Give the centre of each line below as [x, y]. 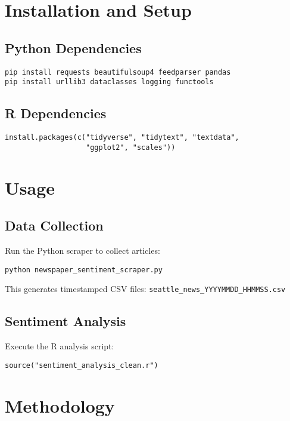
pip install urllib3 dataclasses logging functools [109, 82]
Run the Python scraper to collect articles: [82, 250]
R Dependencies [56, 113]
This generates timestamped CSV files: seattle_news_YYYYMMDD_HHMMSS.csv [145, 289]
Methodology [60, 405]
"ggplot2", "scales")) [131, 147]
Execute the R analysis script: [60, 346]
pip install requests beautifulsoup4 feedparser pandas [118, 72]
